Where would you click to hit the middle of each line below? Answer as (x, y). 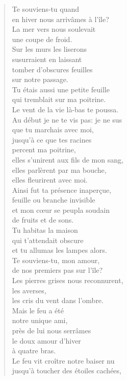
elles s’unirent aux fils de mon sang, (68, 159)
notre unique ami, (40, 320)
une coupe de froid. (42, 39)
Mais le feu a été (38, 310)
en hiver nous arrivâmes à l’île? (60, 19)
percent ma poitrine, (44, 149)
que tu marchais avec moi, (53, 129)
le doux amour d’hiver (46, 340)
